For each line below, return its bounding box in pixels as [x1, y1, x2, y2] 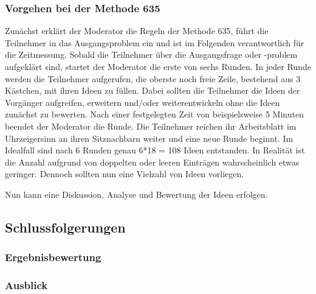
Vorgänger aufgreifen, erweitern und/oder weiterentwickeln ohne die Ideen [5, 96, 280, 108]
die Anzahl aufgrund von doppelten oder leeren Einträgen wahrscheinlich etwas [5, 155, 300, 168]
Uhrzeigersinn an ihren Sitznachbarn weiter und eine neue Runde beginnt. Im [5, 131, 294, 144]
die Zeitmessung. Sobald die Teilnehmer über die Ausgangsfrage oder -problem [5, 48, 298, 61]
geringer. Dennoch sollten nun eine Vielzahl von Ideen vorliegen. [5, 167, 244, 180]
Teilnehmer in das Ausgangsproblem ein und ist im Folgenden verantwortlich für [5, 36, 304, 49]
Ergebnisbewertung [5, 250, 101, 265]
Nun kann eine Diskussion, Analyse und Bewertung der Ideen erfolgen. [5, 187, 268, 200]
